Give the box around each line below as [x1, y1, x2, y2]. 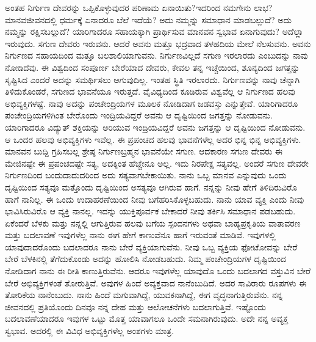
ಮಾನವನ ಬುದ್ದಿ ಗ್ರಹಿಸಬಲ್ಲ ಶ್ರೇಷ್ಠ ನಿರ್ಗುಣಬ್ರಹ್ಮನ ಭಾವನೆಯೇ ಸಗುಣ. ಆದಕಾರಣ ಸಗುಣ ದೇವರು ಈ [5, 145, 282, 158]
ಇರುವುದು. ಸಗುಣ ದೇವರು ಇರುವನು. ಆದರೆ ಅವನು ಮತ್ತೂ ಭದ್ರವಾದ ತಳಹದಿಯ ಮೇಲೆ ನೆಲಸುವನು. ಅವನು [5, 37, 311, 49]
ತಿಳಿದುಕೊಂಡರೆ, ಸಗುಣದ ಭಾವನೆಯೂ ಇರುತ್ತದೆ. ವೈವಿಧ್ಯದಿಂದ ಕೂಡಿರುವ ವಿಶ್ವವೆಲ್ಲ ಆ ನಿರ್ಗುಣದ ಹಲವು [5, 85, 295, 98]
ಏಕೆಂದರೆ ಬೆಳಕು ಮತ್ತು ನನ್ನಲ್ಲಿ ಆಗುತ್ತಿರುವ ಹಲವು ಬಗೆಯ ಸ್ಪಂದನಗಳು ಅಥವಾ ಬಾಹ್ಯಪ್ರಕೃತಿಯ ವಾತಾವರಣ [5, 216, 301, 229]
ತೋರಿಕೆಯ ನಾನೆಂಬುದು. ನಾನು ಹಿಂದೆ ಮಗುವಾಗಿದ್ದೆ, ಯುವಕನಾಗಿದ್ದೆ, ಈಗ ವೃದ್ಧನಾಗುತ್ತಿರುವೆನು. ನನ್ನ [5, 288, 283, 301]
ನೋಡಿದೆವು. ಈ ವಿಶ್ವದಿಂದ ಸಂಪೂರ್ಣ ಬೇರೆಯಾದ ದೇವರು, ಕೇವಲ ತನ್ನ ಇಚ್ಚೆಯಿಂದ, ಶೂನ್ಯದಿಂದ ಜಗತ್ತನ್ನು [5, 60, 300, 73]
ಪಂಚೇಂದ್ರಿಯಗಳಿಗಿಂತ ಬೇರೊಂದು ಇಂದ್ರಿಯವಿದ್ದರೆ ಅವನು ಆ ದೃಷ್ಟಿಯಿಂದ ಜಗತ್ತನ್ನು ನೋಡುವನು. [5, 109, 273, 122]
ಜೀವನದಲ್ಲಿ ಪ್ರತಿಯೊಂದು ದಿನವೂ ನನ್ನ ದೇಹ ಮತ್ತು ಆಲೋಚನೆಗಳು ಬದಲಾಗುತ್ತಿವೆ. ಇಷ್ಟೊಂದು [5, 300, 266, 313]
